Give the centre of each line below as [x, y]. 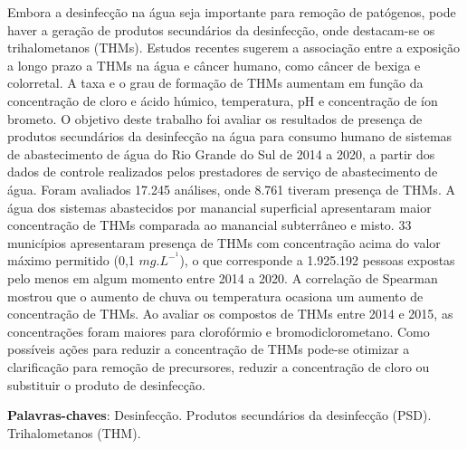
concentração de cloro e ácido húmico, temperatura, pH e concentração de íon [223, 100]
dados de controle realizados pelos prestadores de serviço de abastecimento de [223, 172]
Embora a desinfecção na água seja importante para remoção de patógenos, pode [232, 12]
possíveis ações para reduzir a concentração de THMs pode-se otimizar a [209, 349]
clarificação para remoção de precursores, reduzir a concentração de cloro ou [219, 366]
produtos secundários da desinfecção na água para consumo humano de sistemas [230, 136]
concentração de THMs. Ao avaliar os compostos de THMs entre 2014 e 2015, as [230, 314]
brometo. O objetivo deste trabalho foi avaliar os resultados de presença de [215, 118]
